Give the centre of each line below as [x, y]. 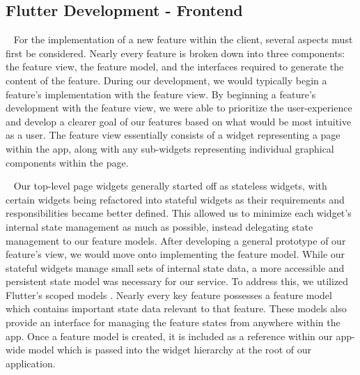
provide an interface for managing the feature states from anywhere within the [173, 322]
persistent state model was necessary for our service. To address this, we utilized [177, 281]
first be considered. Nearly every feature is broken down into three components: [175, 53]
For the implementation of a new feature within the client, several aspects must [183, 39]
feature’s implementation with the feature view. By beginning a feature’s [161, 94]
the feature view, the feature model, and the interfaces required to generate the [175, 67]
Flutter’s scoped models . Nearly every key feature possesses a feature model [169, 294]
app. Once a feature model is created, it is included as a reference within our [169, 336]
